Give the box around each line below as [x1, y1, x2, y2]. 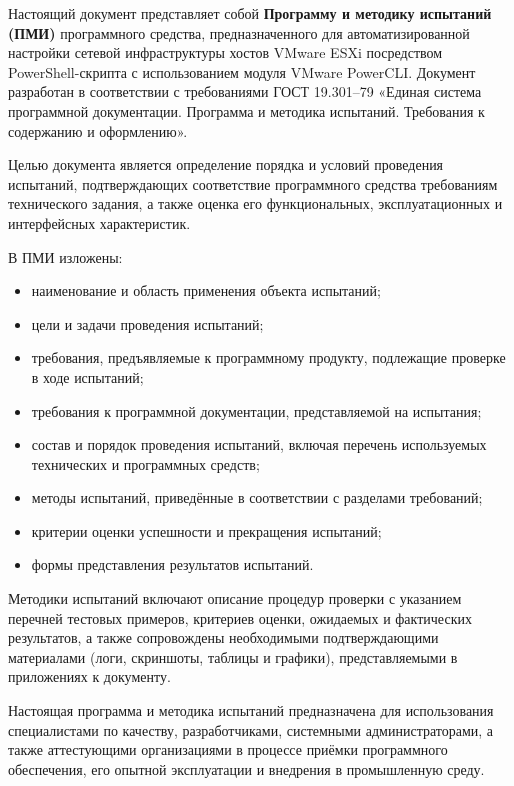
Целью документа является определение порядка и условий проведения [8, 154, 444, 175]
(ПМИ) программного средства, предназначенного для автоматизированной [8, 22, 470, 43]
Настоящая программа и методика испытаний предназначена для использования [8, 700, 494, 721]
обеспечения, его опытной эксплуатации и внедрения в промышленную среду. [8, 758, 485, 779]
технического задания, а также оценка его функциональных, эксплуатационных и [8, 193, 503, 214]
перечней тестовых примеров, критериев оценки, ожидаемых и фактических [8, 607, 472, 628]
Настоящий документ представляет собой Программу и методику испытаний [8, 3, 492, 23]
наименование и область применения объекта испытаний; [31, 280, 381, 301]
